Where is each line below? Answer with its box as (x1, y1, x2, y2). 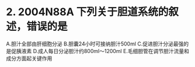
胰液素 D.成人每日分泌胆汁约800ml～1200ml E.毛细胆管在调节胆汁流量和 (16, 47, 190, 54)
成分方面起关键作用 (6, 55, 53, 62)
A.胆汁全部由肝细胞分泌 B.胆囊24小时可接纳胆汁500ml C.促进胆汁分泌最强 (6, 40, 184, 47)
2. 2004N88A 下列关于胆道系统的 (6, 5, 169, 19)
